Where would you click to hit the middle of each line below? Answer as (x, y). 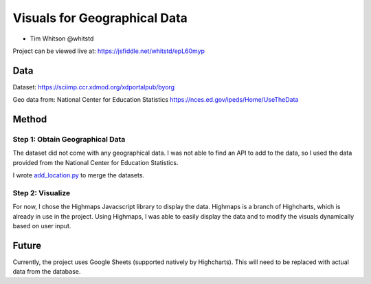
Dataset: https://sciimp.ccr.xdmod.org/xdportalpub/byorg (94, 87)
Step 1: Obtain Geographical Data (69, 140)
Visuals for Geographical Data (100, 18)
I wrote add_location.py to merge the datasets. (78, 175)
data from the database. (47, 272)
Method (30, 119)
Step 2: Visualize (42, 193)
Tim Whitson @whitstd (62, 39)
